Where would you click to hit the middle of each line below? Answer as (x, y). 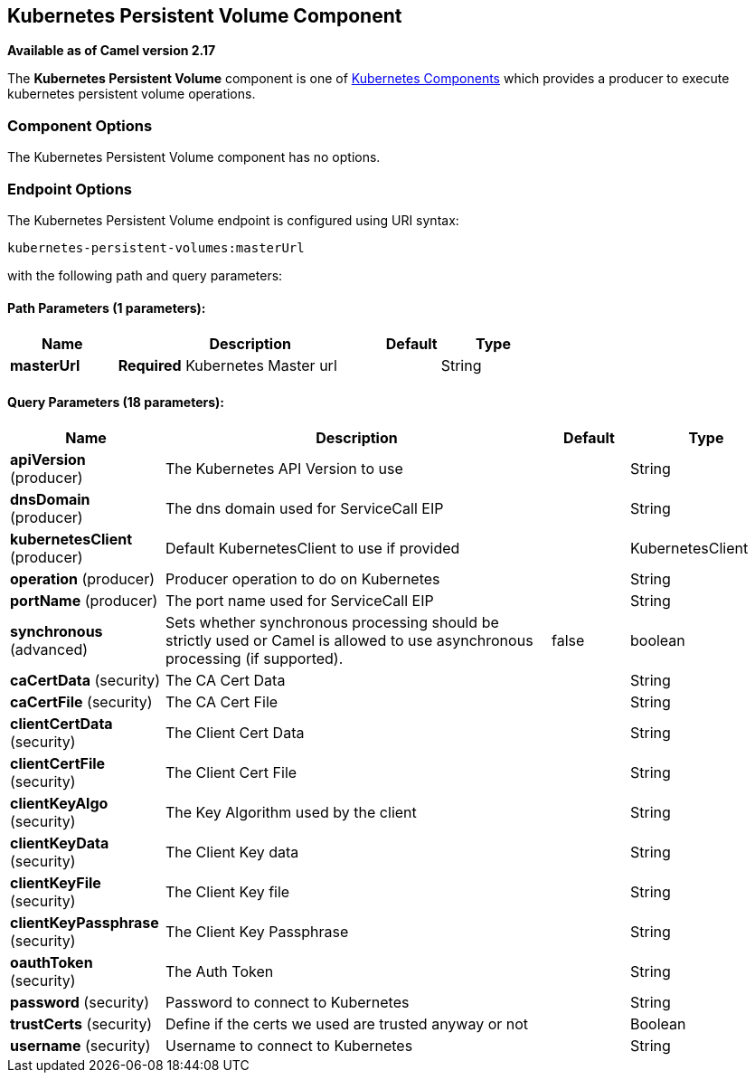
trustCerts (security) (81, 1024)
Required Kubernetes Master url (227, 366)
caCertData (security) (85, 681)
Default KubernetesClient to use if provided (313, 549)
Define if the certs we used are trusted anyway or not (347, 1024)
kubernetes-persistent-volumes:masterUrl (156, 247)
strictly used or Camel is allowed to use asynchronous (349, 641)
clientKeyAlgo (59, 804)
